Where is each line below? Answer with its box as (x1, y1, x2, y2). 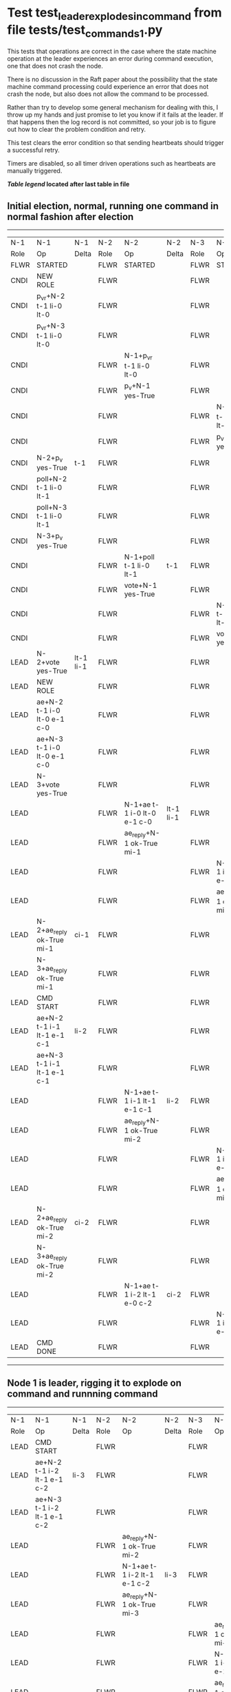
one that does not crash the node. (7, 62, 103, 70)
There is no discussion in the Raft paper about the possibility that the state (7, 75, 218, 83)
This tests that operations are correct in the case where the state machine (7, 47, 217, 56)
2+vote (36, 658, 60, 667)
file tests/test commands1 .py (7, 22, 163, 40)
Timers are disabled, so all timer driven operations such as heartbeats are (7, 159, 216, 168)
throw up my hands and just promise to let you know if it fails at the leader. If (7, 110, 223, 119)
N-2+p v (36, 453, 63, 464)
